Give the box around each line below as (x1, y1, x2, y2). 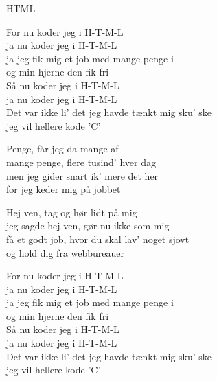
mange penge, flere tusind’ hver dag (6, 154, 156, 169)
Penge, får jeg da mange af (6, 141, 119, 156)
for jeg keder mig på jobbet (6, 182, 121, 196)
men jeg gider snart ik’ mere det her (6, 168, 159, 183)
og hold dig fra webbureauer (6, 245, 125, 259)
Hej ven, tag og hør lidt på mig (6, 205, 137, 219)
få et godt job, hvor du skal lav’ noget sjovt (6, 231, 190, 246)
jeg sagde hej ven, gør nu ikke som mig (6, 218, 170, 233)
